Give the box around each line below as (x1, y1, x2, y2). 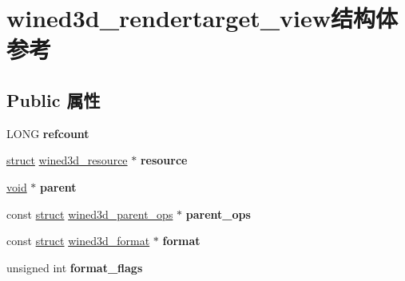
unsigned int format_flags (6, 259, 143, 275)
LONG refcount (6, 125, 89, 141)
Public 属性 (6, 87, 101, 112)
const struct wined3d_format (6, 232, 150, 249)
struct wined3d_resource (6, 152, 128, 168)
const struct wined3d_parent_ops (6, 205, 173, 222)
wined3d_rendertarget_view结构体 (6, 2, 399, 34)
